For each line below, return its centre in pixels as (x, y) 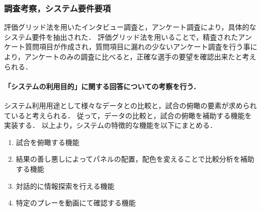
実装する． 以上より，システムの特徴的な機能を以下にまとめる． (110, 125)
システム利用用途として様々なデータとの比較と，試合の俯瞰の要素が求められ (130, 105)
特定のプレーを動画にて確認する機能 (76, 203)
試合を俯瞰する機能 (48, 142)
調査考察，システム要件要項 (58, 8)
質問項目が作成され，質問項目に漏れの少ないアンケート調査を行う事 (138, 47)
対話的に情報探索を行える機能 (65, 186)
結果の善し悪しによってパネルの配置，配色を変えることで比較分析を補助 (135, 159)
